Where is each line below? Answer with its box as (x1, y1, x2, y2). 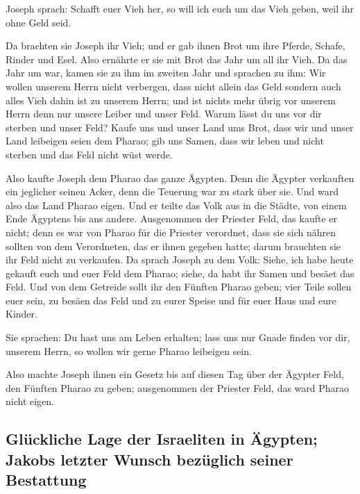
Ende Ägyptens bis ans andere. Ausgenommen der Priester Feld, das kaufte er (6, 211, 338, 226)
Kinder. (6, 306, 37, 321)
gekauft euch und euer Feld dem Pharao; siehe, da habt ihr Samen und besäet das (6, 265, 354, 280)
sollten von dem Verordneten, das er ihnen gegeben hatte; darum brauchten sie (6, 238, 341, 253)
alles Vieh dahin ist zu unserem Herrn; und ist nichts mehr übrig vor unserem (6, 92, 336, 107)
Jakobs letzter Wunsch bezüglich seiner (6, 448, 293, 470)
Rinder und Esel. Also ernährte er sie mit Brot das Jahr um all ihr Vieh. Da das (6, 51, 348, 66)
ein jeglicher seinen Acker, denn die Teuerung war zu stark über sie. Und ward (6, 184, 338, 199)
